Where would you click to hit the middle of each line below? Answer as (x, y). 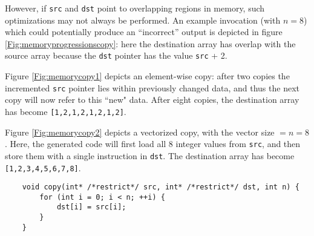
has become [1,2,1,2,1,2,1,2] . (66, 111)
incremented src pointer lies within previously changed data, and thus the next (152, 87)
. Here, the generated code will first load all (86, 144)
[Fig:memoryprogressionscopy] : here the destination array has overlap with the (150, 43)
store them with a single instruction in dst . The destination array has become (150, 155)
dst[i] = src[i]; (91, 207)
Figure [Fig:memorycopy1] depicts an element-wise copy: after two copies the (147, 76)
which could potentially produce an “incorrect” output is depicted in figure (144, 32)
